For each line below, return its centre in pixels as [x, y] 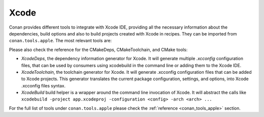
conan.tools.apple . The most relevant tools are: [60, 41]
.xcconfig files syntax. [44, 85]
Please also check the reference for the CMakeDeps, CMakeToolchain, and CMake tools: [98, 50]
